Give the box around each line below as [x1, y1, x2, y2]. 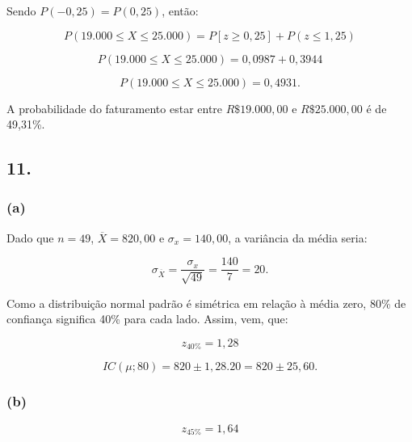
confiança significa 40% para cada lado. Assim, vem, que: [6, 310, 288, 327]
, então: [162, 2, 199, 19]
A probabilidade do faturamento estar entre [6, 99, 223, 116]
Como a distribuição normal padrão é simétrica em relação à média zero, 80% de [6, 294, 406, 311]
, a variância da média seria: [228, 229, 368, 246]
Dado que [6, 229, 54, 246]
